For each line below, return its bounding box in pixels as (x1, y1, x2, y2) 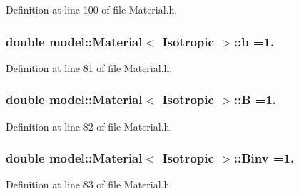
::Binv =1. (233, 149, 295, 167)
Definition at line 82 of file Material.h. (6, 118, 173, 133)
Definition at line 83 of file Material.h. (6, 177, 173, 192)
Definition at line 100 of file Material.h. (6, 2, 178, 16)
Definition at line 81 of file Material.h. (6, 60, 173, 75)
